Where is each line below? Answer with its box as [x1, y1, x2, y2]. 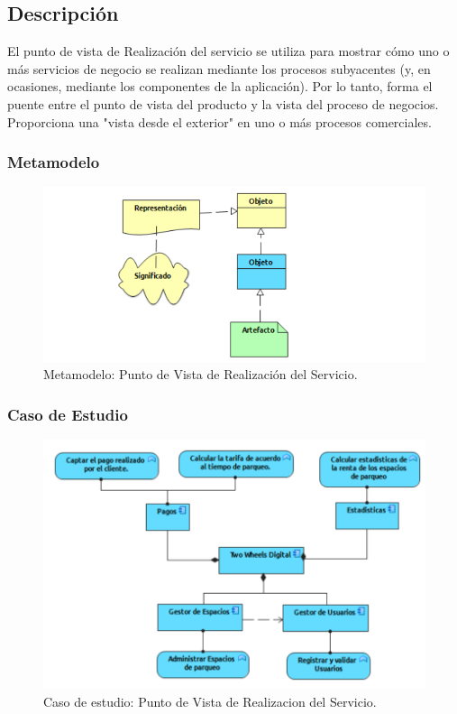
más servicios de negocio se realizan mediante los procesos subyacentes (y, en [7, 59, 431, 78]
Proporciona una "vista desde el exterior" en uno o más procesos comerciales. [7, 112, 432, 131]
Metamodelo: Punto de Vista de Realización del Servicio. [43, 365, 358, 384]
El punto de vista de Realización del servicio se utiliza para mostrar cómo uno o [7, 42, 450, 60]
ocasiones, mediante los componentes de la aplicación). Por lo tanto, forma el [7, 77, 433, 96]
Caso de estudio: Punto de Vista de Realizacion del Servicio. [43, 691, 377, 710]
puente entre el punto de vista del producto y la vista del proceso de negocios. [7, 94, 439, 113]
